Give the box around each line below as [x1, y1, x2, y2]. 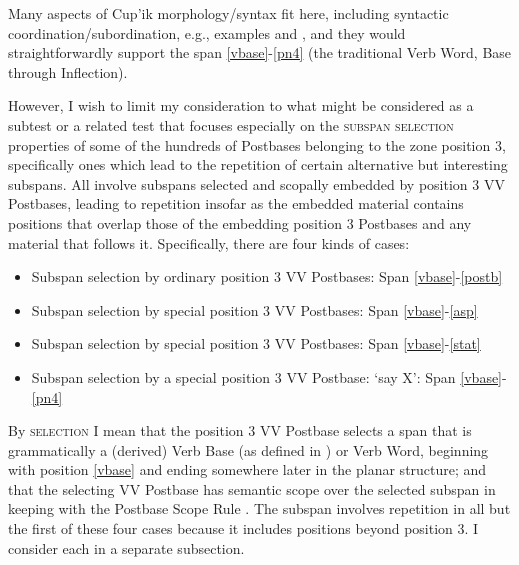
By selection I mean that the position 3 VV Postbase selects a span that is [8, 420, 472, 441]
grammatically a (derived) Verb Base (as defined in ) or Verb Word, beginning [8, 439, 489, 460]
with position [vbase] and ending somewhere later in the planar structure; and [8, 459, 487, 480]
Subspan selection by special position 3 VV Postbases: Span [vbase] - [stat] [31, 333, 481, 354]
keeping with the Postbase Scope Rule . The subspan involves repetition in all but [8, 498, 511, 519]
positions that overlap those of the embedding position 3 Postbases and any [8, 212, 472, 233]
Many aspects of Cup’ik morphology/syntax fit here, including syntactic [8, 3, 449, 23]
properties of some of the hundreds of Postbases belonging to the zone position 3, [8, 134, 506, 155]
